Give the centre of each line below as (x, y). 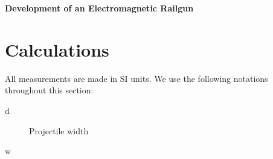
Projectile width (59, 130)
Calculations (57, 49)
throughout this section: (49, 90)
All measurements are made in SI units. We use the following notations (136, 78)
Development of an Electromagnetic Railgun (99, 8)
